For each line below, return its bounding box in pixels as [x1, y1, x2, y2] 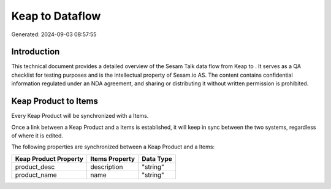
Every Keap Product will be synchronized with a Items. [11, 112, 149, 120]
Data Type [142, 154, 173, 163]
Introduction [11, 47, 60, 57]
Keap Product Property [15, 154, 84, 163]
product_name [15, 171, 58, 179]
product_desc [15, 163, 55, 171]
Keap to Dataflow [11, 9, 101, 23]
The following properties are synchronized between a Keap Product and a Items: [11, 143, 215, 150]
